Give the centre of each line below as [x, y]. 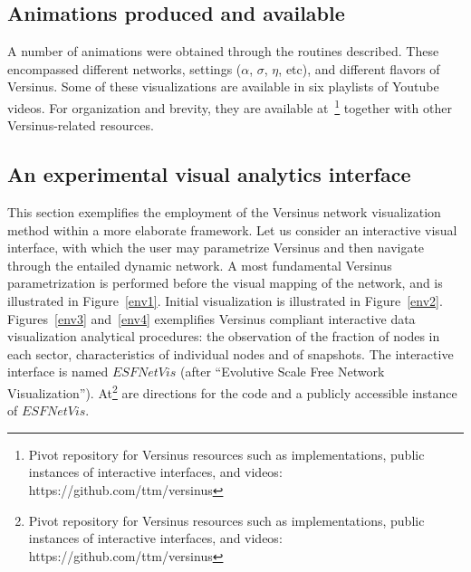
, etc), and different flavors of [359, 68]
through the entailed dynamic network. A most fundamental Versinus [200, 265]
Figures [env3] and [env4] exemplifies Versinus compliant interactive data [211, 318]
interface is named [58, 372]
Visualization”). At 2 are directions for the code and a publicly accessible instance [232, 391]
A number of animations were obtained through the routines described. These [223, 51]
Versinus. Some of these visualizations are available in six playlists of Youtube [223, 86]
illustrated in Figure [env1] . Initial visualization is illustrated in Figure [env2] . [225, 300]
